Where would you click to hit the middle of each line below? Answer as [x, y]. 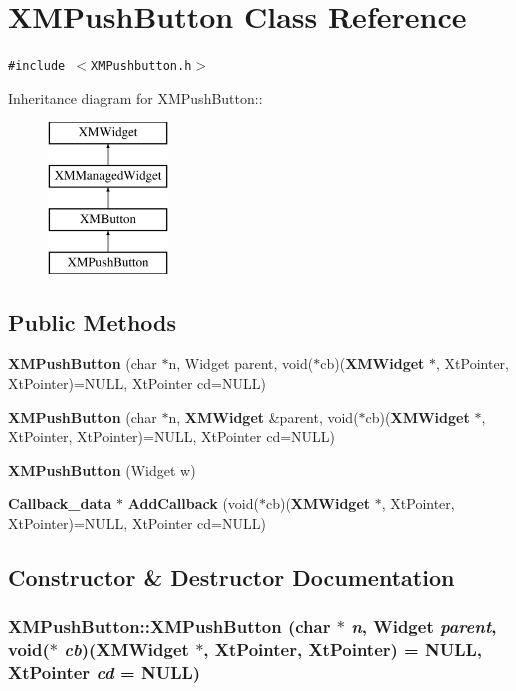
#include [37, 66]
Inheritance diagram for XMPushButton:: [135, 97]
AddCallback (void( [193, 503]
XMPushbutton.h [141, 66]
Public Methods [92, 321]
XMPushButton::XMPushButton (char [169, 626]
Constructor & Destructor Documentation [231, 576]
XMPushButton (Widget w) [102, 469]
